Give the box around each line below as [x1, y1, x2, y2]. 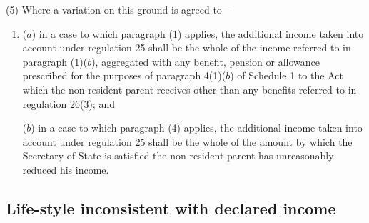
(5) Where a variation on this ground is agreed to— [6, 2, 232, 16]
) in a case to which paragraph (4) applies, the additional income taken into [31, 120, 363, 135]
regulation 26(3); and [22, 96, 115, 111]
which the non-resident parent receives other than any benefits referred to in [22, 81, 357, 96]
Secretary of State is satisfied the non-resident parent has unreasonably [22, 148, 334, 163]
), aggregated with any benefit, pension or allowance [91, 54, 320, 69]
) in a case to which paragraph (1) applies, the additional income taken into [31, 26, 364, 41]
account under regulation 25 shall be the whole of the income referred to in [22, 40, 351, 55]
